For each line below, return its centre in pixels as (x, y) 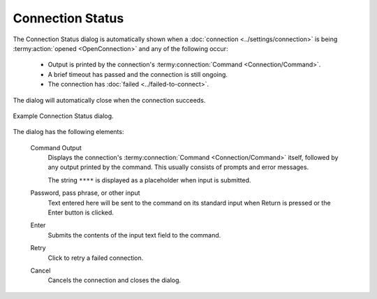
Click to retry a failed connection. (96, 258)
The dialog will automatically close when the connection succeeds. (109, 100)
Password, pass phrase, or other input (85, 193)
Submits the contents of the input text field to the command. (134, 235)
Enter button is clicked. (81, 212)
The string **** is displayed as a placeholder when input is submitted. (149, 180)
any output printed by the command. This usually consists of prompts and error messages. (178, 167)
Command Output (56, 147)
